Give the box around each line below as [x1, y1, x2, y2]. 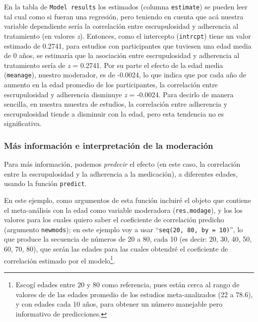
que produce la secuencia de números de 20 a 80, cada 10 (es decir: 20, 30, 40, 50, [4, 234, 252, 244]
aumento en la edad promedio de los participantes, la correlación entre [4, 79, 218, 89]
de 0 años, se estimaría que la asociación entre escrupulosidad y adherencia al [4, 50, 240, 61]
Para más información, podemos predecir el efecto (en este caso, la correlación [4, 159, 241, 169]
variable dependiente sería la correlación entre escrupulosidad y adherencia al [4, 21, 239, 31]
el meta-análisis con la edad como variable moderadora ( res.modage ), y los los [4, 204, 243, 215]
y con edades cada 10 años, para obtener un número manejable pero [15, 299, 223, 309]
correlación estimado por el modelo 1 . [4, 254, 115, 265]
